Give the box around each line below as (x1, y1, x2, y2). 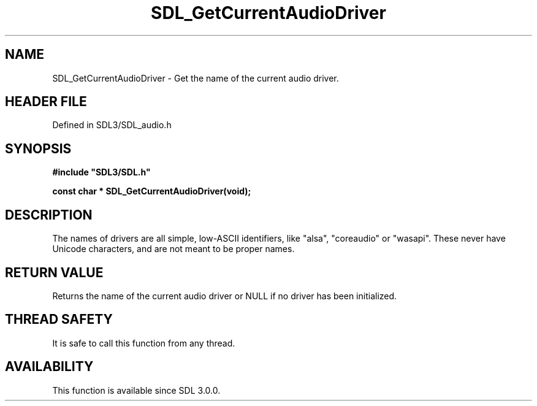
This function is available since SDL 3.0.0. (52, 385, 221, 396)
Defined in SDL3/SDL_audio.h (52, 120, 172, 131)
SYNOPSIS (5, 140, 72, 156)
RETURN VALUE (5, 264, 104, 280)
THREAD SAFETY (5, 312, 113, 327)
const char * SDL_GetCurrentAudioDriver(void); (52, 186, 251, 197)
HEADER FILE (5, 94, 87, 110)
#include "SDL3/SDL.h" (52, 167, 151, 178)
